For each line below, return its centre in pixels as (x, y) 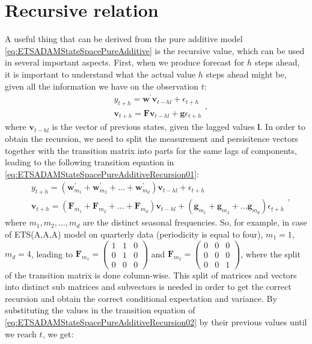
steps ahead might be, (246, 74)
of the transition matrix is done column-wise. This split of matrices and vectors (151, 275)
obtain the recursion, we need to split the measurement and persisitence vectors (151, 139)
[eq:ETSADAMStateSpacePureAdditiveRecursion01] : (102, 174)
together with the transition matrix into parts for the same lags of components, (151, 150)
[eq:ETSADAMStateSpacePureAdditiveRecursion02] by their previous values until (156, 322)
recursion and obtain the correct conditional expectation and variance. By (141, 298)
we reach (21, 333)
